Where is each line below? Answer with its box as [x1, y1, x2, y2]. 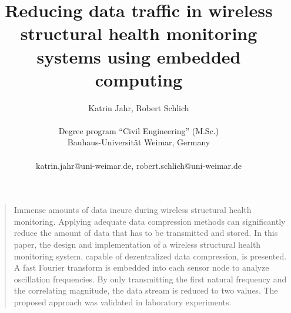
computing [95, 67, 183, 91]
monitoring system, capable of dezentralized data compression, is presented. [14, 249, 287, 262]
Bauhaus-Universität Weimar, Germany [67, 136, 210, 148]
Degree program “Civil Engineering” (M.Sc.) [58, 124, 219, 136]
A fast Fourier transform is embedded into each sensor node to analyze [14, 261, 269, 274]
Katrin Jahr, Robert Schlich [88, 101, 189, 114]
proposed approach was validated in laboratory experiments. [14, 296, 232, 308]
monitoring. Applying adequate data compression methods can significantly [14, 215, 286, 227]
